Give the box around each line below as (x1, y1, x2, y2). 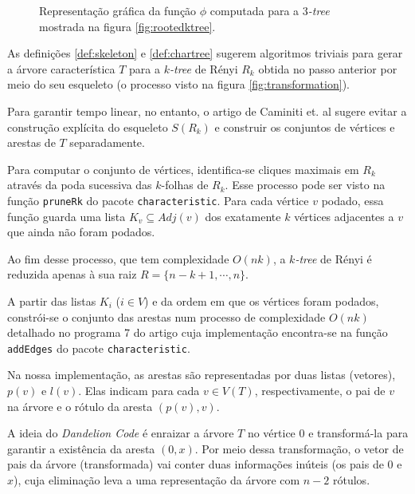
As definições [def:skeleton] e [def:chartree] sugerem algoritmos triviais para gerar (7, 45, 403, 61)
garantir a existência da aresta (7, 440, 155, 456)
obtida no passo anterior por (258, 60, 397, 77)
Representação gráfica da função (39, 2, 197, 18)
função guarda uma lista (7, 207, 126, 224)
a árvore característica (7, 60, 115, 77)
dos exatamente (205, 207, 281, 224)
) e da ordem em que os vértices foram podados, (144, 292, 379, 309)
